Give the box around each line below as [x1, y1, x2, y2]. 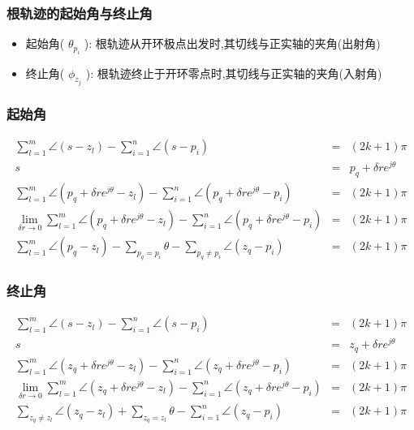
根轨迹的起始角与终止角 [6, 2, 153, 23]
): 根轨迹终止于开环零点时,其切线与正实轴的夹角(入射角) [85, 64, 382, 81]
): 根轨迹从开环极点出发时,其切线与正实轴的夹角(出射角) [84, 35, 381, 52]
